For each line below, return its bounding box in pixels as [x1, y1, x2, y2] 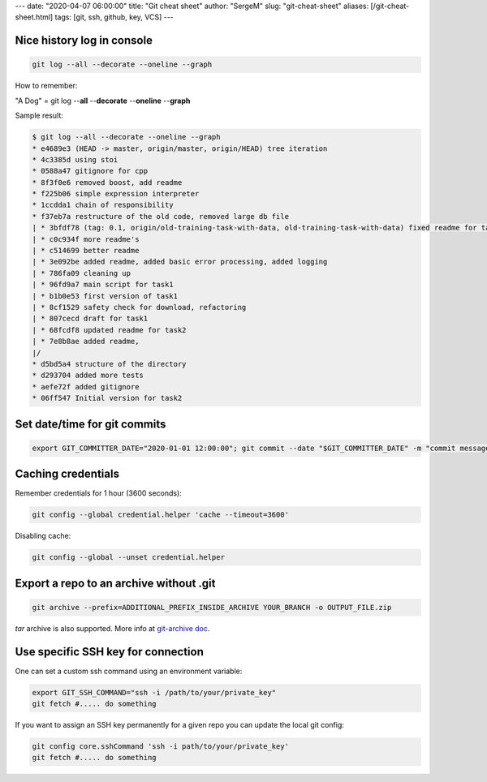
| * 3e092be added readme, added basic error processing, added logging [32, 257, 328, 267]
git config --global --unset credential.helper [32, 552, 225, 562]
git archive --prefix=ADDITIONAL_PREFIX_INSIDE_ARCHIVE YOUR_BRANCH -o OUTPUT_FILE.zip [32, 603, 392, 612]
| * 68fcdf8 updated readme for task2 [32, 325, 187, 334]
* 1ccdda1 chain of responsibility [32, 200, 174, 210]
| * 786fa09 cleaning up [32, 269, 131, 277]
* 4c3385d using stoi [32, 155, 119, 164]
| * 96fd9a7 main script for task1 [32, 280, 174, 290]
